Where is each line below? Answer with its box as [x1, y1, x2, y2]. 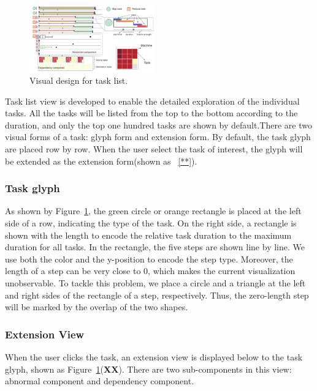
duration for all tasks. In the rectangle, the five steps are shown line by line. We [5, 240, 305, 253]
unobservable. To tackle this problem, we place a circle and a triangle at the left [5, 277, 306, 289]
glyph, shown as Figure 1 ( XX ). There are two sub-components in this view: [5, 362, 292, 375]
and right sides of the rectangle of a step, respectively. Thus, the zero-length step [5, 288, 309, 301]
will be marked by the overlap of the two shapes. [5, 300, 188, 313]
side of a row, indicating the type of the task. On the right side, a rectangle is [5, 217, 297, 229]
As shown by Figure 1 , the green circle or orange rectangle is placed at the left [5, 204, 302, 217]
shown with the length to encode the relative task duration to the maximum [5, 228, 292, 241]
